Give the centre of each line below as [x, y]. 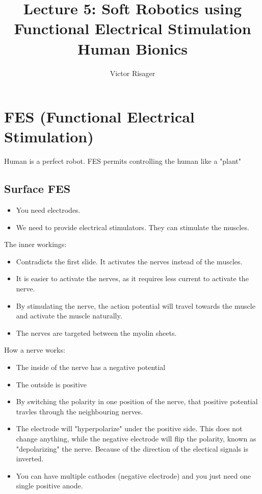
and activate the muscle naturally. [69, 316]
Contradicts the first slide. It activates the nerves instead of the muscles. [129, 261]
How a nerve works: [35, 350]
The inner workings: [35, 244]
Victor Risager [133, 73]
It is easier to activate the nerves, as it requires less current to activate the [132, 278]
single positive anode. [49, 486]
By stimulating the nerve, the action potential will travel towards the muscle [136, 305]
